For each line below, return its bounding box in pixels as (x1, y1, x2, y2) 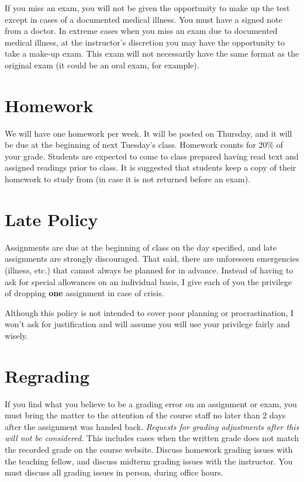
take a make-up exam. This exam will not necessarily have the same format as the (5, 47, 299, 60)
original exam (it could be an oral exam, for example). (5, 58, 199, 71)
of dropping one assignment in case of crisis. (5, 287, 164, 299)
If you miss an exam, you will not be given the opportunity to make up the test (5, 2, 290, 13)
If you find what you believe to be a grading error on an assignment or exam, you (5, 397, 297, 410)
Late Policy (5, 207, 98, 231)
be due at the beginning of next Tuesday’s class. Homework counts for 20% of (5, 138, 284, 151)
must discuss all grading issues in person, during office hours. (5, 466, 223, 478)
